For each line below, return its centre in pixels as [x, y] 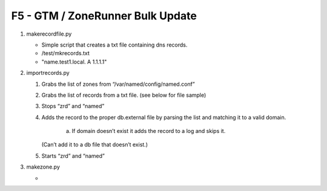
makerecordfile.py [49, 34]
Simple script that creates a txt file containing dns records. [114, 45]
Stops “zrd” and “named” [73, 106]
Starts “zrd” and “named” [73, 156]
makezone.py [43, 167]
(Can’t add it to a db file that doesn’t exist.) [95, 144]
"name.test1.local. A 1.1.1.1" [74, 62]
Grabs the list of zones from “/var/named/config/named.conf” [118, 84]
